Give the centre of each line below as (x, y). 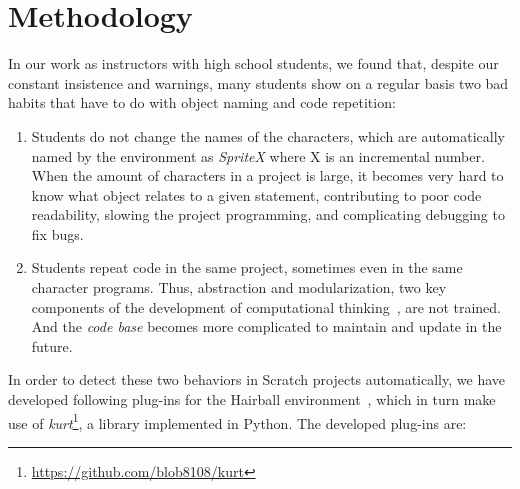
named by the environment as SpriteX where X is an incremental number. (258, 155)
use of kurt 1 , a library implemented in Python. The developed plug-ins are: (237, 421)
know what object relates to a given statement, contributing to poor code (256, 194)
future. (52, 345)
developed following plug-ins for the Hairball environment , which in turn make (252, 399)
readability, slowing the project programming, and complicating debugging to (268, 214)
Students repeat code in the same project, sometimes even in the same (247, 267)
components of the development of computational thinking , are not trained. (266, 306)
